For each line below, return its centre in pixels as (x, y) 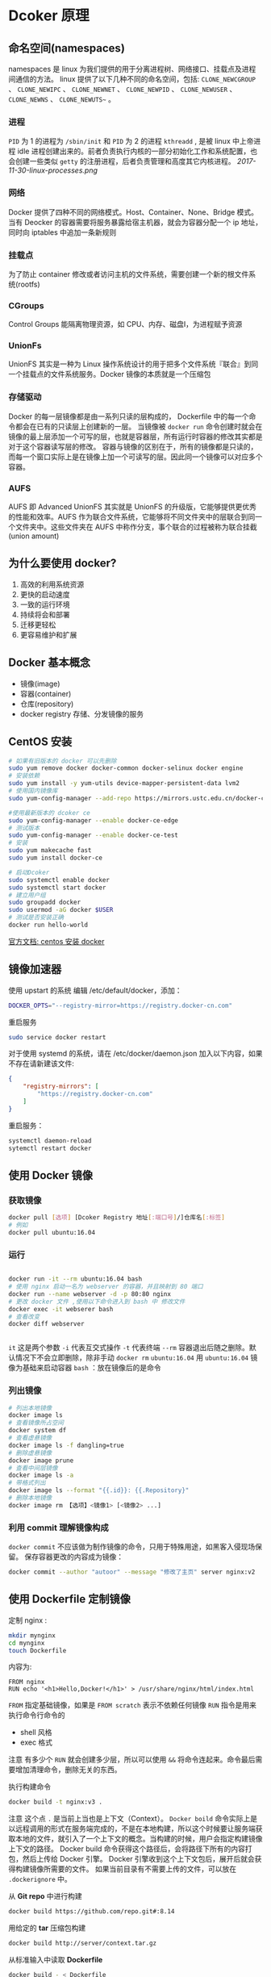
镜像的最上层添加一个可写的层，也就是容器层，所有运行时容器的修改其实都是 (135, 437)
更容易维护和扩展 (48, 634)
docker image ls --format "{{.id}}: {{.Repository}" (99, 1490)
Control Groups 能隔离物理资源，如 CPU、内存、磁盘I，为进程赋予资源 (125, 324)
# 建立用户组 (27, 895)
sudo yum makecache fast (50, 851)
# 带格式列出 (27, 1483)
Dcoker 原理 (49, 16)
